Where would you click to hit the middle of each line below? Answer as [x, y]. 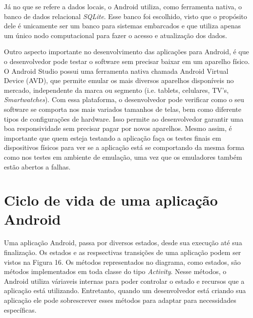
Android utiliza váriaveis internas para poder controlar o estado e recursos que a [124, 281]
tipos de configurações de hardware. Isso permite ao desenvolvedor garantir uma [124, 118]
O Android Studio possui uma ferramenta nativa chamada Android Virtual [116, 71]
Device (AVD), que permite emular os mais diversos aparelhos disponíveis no [119, 80]
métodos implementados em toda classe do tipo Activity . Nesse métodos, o [115, 271]
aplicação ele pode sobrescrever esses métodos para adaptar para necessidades [120, 300]
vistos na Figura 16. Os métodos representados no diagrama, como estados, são [122, 262]
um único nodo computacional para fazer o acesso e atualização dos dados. [116, 35]
